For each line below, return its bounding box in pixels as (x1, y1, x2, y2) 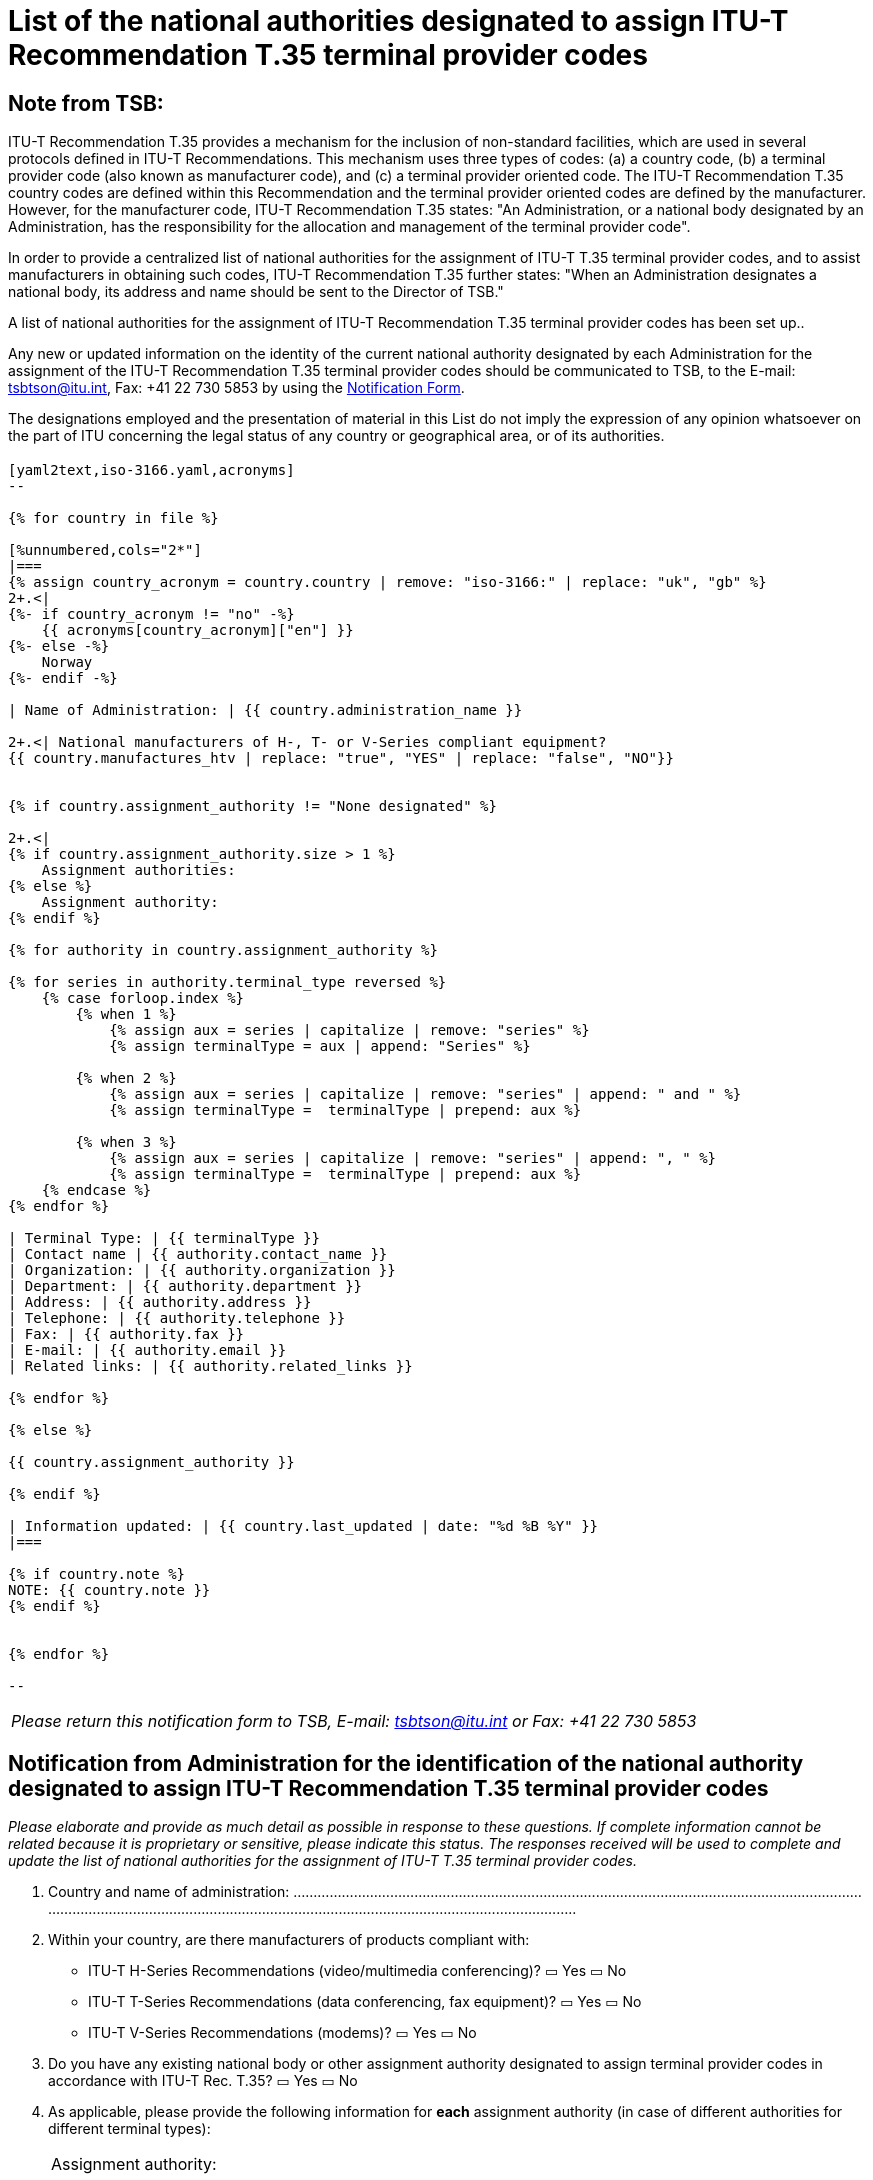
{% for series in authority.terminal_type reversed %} (8, 973, 447, 990)
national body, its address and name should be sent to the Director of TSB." (8, 283, 504, 301)
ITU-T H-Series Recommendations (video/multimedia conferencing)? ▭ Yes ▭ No (88, 1962, 627, 1980)
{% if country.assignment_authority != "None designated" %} (8, 797, 497, 814)
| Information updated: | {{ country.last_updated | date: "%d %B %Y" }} (8, 1517, 599, 1534)
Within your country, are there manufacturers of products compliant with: (48, 1931, 530, 1949)
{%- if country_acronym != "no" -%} (8, 605, 295, 622)
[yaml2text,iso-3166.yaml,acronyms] (8, 461, 295, 478)
